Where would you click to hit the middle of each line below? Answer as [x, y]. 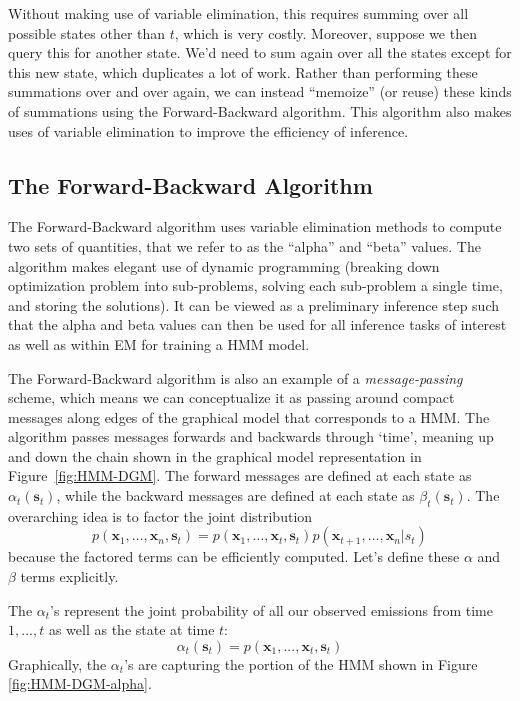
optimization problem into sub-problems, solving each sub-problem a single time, [255, 285]
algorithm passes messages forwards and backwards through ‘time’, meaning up [251, 436]
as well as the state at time [131, 629]
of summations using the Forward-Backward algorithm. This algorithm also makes [260, 110]
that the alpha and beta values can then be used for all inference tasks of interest [257, 324]
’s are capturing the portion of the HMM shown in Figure [301, 663]
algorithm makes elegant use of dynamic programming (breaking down [224, 265]
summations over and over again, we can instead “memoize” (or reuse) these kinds [260, 91]
